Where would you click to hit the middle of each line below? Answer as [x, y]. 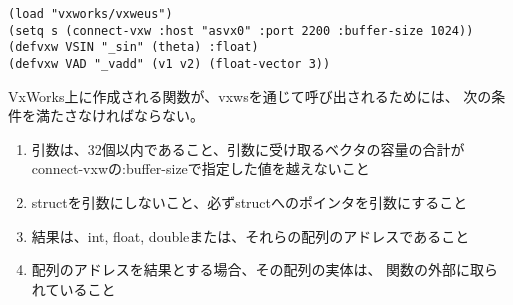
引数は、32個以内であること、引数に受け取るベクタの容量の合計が [248, 148]
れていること [73, 288]
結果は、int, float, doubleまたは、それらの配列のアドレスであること [250, 235]
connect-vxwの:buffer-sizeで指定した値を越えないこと [200, 168]
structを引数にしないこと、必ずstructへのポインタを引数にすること [249, 202]
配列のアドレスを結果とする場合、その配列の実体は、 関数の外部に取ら [265, 269]
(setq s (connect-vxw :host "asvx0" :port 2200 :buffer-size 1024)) [241, 30]
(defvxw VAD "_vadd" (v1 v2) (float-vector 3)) [169, 63]
